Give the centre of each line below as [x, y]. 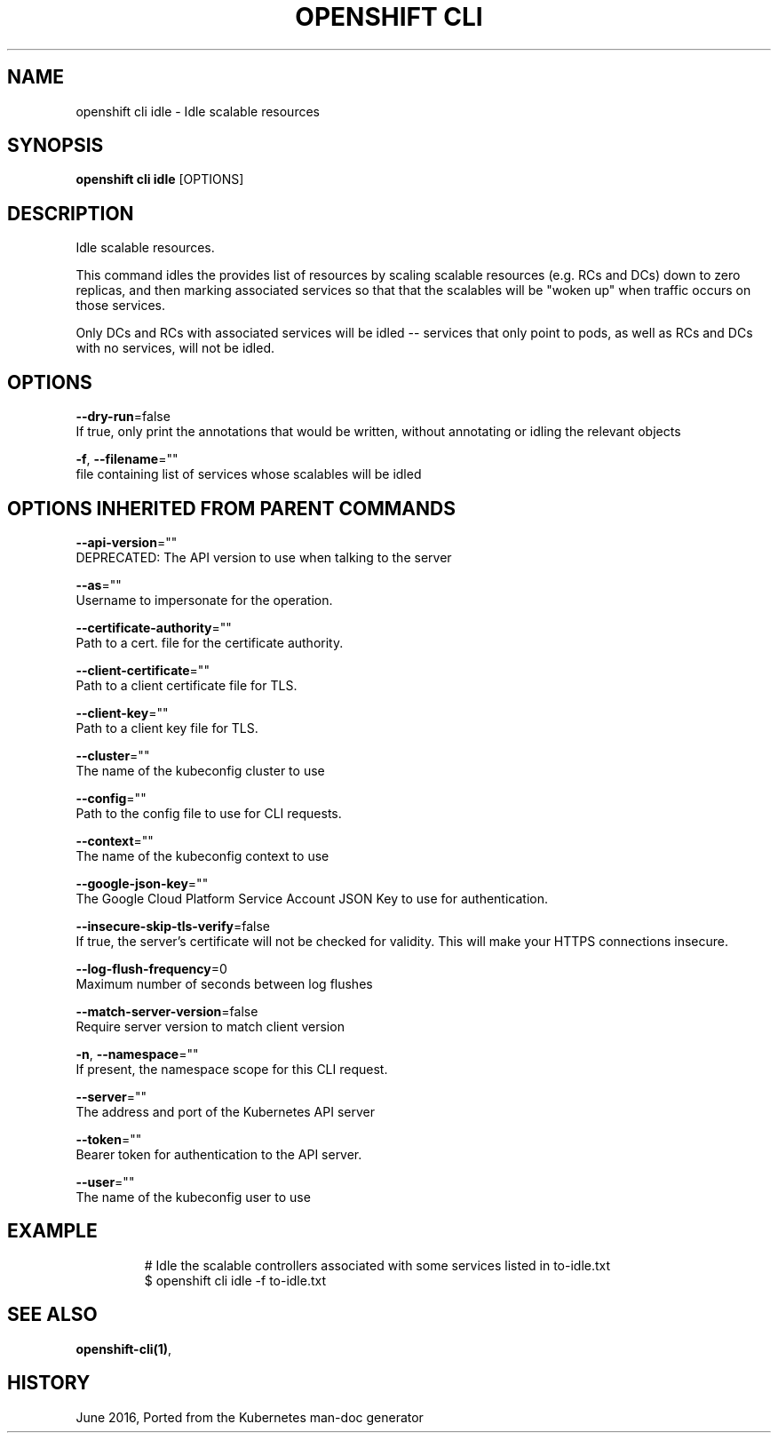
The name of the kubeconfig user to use [193, 1197]
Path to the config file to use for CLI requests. [209, 813]
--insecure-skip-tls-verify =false [173, 926]
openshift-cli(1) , [124, 1349]
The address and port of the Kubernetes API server [225, 1111]
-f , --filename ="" [127, 459]
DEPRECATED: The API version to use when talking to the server [264, 557]
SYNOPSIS [56, 146]
